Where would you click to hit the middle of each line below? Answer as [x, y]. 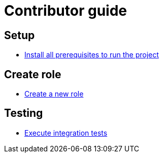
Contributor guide [66, 11]
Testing [24, 113]
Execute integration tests [66, 133]
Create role [33, 74]
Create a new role [54, 94]
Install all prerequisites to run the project [92, 55]
